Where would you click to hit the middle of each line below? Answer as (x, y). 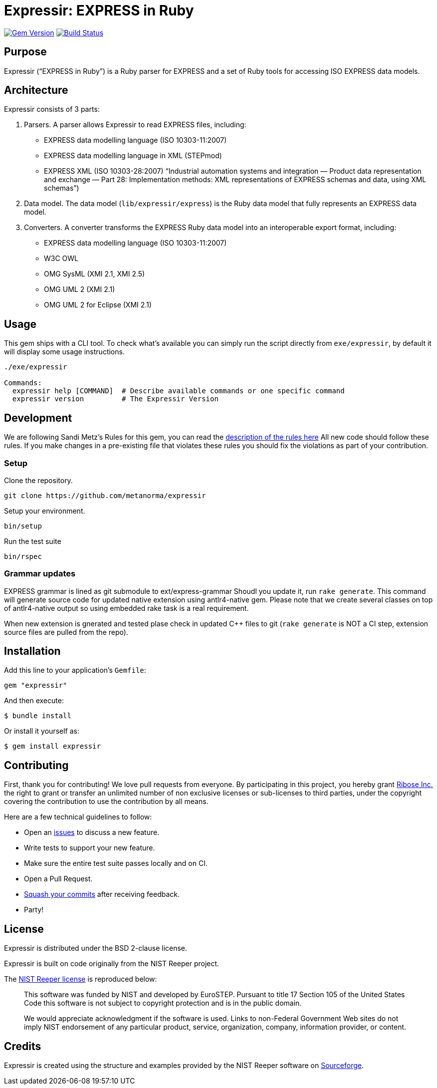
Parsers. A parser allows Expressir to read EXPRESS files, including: (135, 125)
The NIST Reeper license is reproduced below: (81, 979)
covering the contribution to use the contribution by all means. (106, 802)
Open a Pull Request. (58, 879)
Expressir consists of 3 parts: (52, 109)
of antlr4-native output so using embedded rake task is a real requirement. (126, 608)
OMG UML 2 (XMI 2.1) (80, 289)
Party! (34, 910)
